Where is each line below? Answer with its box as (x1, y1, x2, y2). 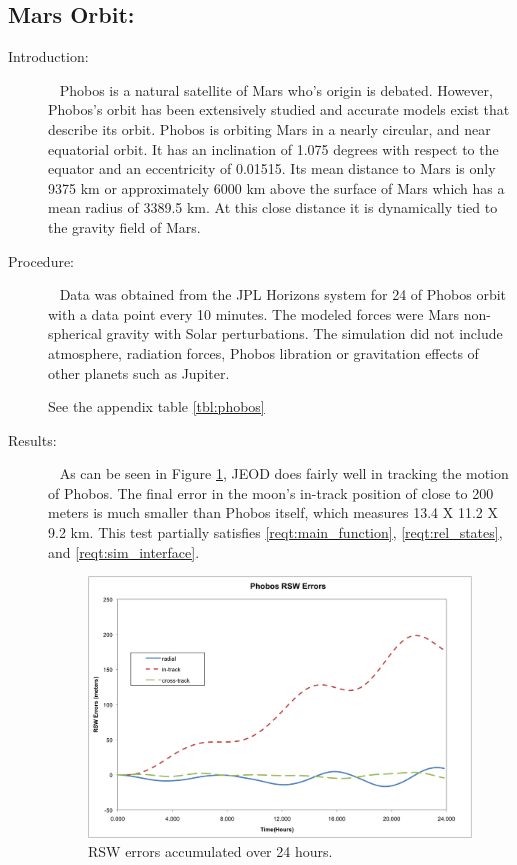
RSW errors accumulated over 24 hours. (88, 841, 333, 862)
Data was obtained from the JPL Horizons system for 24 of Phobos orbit (59, 284, 507, 305)
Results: (8, 429, 57, 450)
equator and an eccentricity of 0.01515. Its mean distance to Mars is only (48, 158, 496, 179)
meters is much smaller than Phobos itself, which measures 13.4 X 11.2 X (48, 502, 498, 523)
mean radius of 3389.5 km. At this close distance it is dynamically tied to (48, 197, 498, 218)
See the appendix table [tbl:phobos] (48, 396, 265, 417)
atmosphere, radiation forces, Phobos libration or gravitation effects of (48, 342, 479, 363)
